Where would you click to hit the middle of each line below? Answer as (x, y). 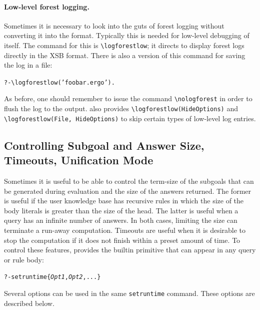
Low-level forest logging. (47, 6)
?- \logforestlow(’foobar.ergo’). (59, 82)
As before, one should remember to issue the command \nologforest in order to (128, 98)
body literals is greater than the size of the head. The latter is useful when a (121, 210)
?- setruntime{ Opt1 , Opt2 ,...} (52, 277)
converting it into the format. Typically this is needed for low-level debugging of (127, 35)
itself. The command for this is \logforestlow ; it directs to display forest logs (124, 45)
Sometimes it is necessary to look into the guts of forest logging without (114, 25)
